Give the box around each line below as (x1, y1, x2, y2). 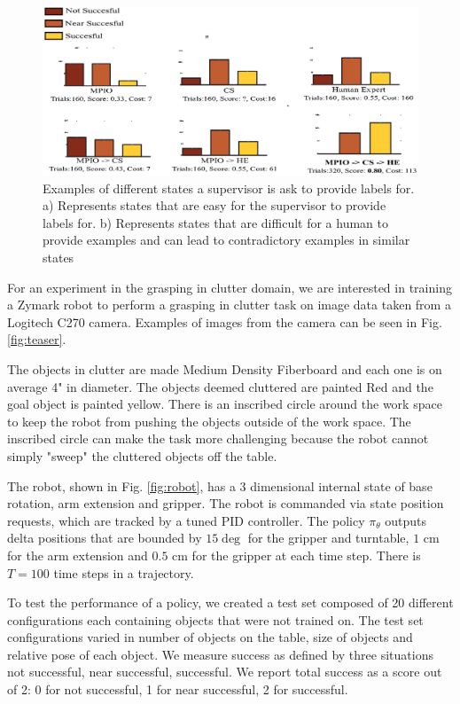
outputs (385, 511, 427, 529)
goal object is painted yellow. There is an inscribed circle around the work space (7, 395, 442, 413)
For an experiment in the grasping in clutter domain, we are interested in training (7, 278, 452, 296)
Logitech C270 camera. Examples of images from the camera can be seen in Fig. (7, 312, 442, 331)
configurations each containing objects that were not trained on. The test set (7, 610, 424, 629)
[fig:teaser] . (7, 330, 66, 348)
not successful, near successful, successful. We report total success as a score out (7, 662, 442, 681)
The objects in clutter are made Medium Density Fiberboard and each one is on (7, 359, 442, 378)
